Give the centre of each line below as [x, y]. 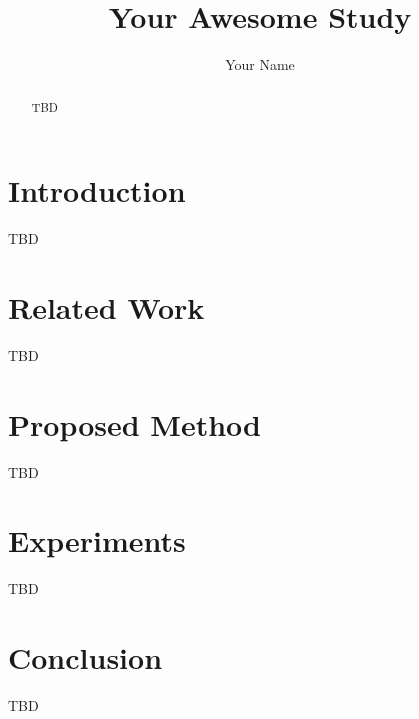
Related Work [106, 306]
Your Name [260, 64]
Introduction [97, 190]
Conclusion [85, 657]
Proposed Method [134, 423]
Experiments [97, 540]
